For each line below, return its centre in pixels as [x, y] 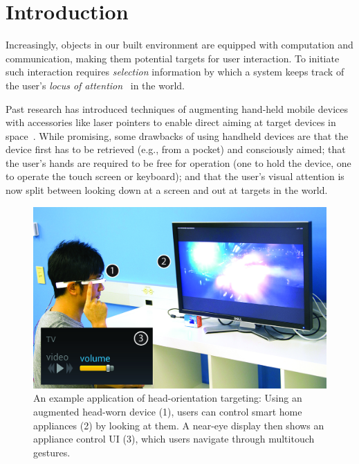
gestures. [52, 452]
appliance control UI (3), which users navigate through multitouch [174, 439]
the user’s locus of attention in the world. [95, 85]
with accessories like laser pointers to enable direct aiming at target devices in [171, 122]
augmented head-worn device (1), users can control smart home [168, 411]
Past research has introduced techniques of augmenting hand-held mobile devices [177, 108]
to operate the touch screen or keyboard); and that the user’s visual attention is [175, 176]
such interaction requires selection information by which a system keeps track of [175, 72]
